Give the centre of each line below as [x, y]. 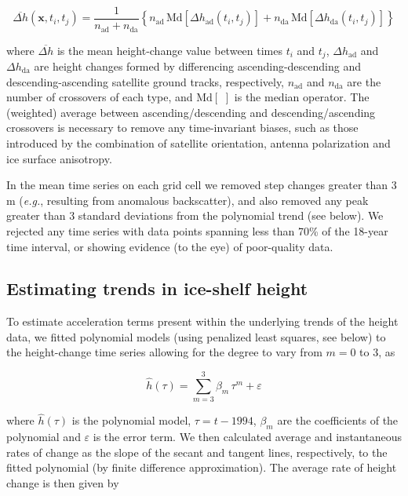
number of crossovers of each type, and [100, 97]
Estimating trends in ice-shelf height [157, 288]
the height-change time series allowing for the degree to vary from [164, 352]
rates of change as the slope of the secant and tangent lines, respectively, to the [197, 452]
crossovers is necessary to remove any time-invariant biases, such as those [182, 128]
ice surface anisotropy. [59, 158]
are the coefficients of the [338, 420]
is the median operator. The [302, 97]
